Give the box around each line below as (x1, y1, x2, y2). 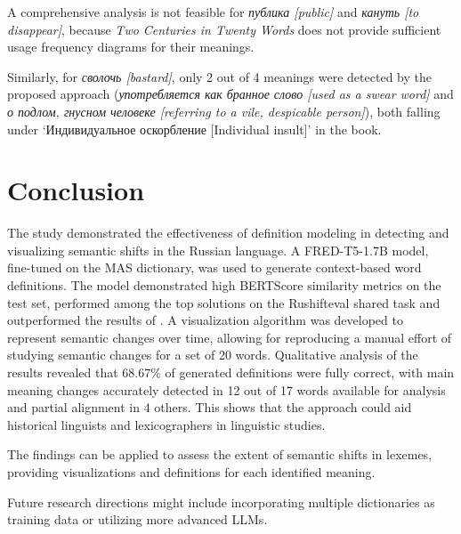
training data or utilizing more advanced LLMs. (7, 510, 268, 529)
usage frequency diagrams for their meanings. (7, 37, 255, 56)
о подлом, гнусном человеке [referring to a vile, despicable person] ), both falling (7, 101, 441, 120)
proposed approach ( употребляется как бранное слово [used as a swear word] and (7, 85, 454, 103)
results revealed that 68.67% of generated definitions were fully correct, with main (7, 363, 455, 382)
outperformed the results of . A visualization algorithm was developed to (7, 311, 403, 329)
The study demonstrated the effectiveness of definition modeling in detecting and (7, 223, 449, 242)
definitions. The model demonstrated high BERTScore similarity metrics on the (7, 276, 441, 295)
